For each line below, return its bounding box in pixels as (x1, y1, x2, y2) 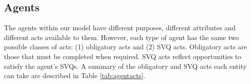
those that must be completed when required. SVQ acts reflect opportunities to (4, 51, 241, 61)
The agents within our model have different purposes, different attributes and (4, 22, 236, 33)
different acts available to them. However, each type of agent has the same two (4, 32, 239, 42)
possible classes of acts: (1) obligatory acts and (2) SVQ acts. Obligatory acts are (4, 42, 247, 52)
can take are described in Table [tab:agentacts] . (4, 70, 146, 81)
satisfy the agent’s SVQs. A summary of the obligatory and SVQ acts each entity (4, 61, 247, 71)
